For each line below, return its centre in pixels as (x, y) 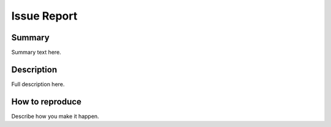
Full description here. (38, 84)
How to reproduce (47, 102)
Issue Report (44, 16)
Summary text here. (36, 53)
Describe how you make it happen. (55, 116)
